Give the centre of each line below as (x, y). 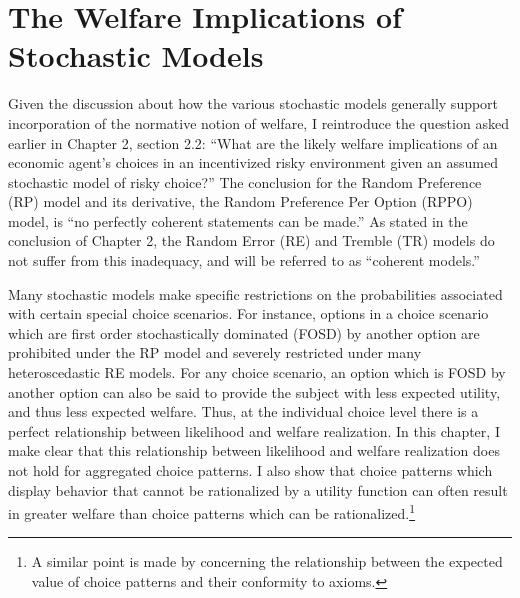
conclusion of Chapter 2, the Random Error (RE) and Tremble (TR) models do (251, 240)
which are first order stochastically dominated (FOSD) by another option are (244, 332)
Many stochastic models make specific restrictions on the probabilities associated (255, 293)
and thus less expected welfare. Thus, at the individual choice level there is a (243, 411)
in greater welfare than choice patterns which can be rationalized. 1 (212, 511)
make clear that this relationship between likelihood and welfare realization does (254, 450)
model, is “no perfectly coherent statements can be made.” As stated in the (238, 220)
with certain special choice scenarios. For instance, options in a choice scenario (248, 313)
